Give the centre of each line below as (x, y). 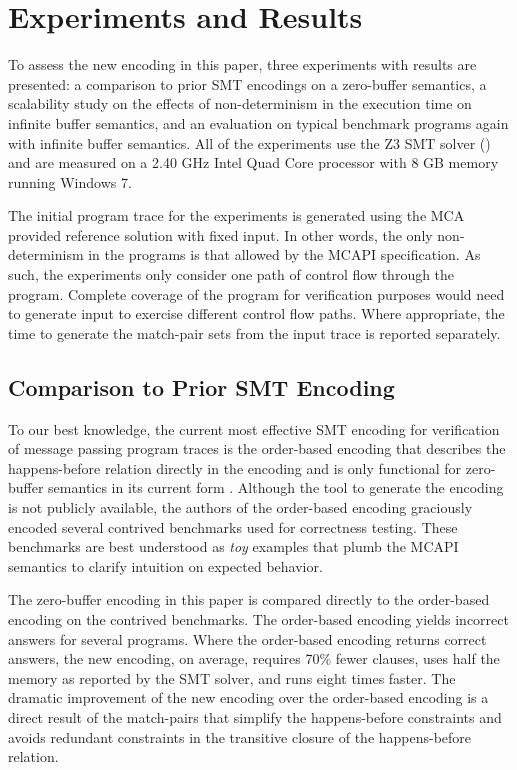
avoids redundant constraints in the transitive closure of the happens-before (240, 736)
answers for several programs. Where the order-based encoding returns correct (247, 638)
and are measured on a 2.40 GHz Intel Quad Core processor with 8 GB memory (253, 162)
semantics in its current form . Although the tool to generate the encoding (276, 487)
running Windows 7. (70, 181)
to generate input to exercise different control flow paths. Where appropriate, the (256, 313)
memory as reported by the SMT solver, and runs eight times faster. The (232, 677)
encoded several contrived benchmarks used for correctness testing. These (233, 526)
